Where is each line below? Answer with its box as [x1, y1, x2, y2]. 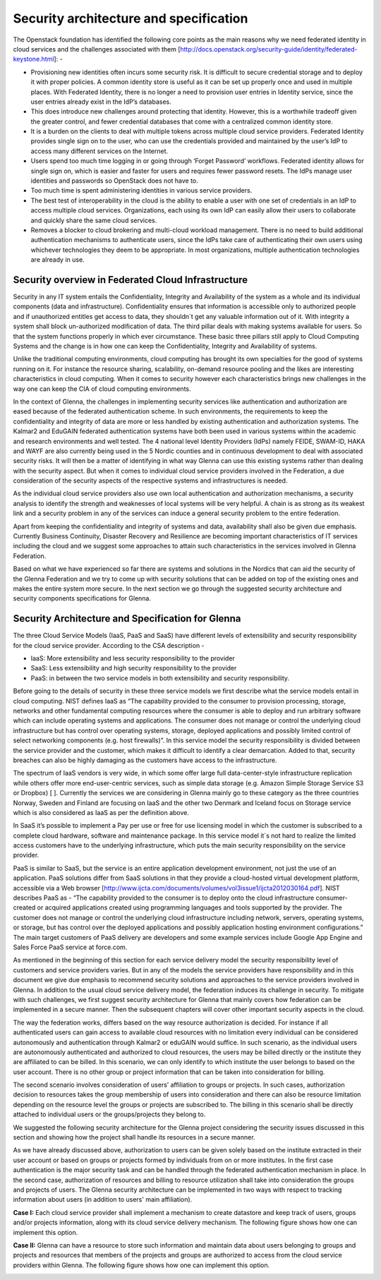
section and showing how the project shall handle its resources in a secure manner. [13, 1133, 255, 1142]
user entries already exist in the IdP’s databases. [30, 97, 172, 106]
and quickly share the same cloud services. [30, 216, 157, 224]
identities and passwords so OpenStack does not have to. [30, 176, 199, 185]
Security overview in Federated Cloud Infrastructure [13, 274, 248, 286]
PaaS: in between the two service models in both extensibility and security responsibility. [30, 674, 289, 682]
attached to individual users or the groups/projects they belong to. [13, 1110, 206, 1118]
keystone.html [13, 55, 54, 64]
